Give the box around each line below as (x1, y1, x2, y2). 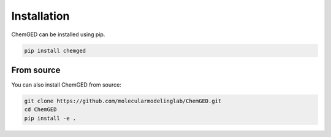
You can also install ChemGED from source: (11, 81, 122, 88)
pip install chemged (24, 47, 86, 54)
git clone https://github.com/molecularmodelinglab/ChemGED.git (24, 98, 222, 104)
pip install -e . (24, 114, 77, 122)
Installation (11, 9, 70, 23)
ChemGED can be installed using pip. (11, 31, 105, 38)
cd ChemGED (24, 106, 57, 113)
